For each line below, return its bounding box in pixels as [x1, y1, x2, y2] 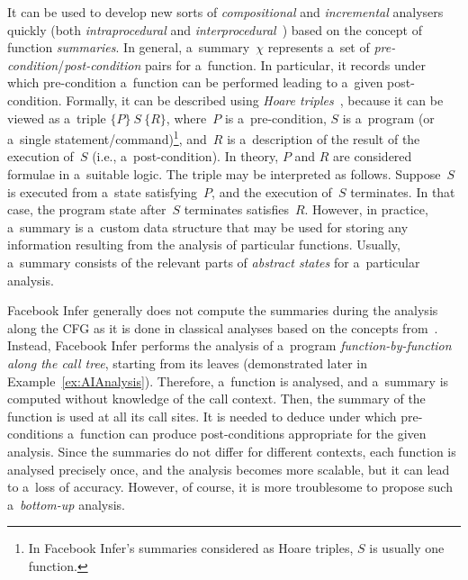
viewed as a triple [7, 108, 106, 127]
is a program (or [342, 108, 435, 127]
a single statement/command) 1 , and [7, 127, 207, 148]
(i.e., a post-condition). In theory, [92, 147, 279, 166]
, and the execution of [211, 182, 332, 201]
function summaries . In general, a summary [7, 38, 250, 57]
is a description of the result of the [227, 129, 420, 148]
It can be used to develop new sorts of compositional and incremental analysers [7, 3, 444, 21]
